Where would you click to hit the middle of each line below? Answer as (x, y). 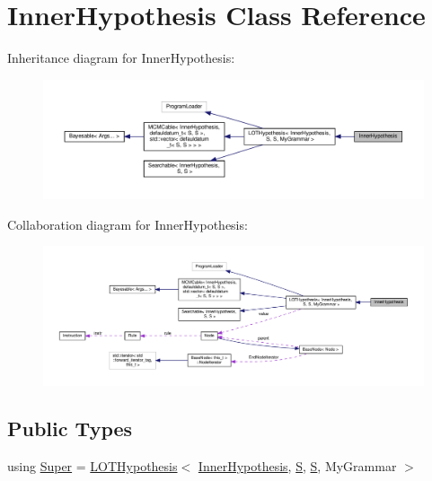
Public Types (70, 429)
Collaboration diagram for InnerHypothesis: (128, 224)
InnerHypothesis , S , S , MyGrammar (297, 466)
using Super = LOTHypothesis (93, 466)
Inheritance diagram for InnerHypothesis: (121, 58)
